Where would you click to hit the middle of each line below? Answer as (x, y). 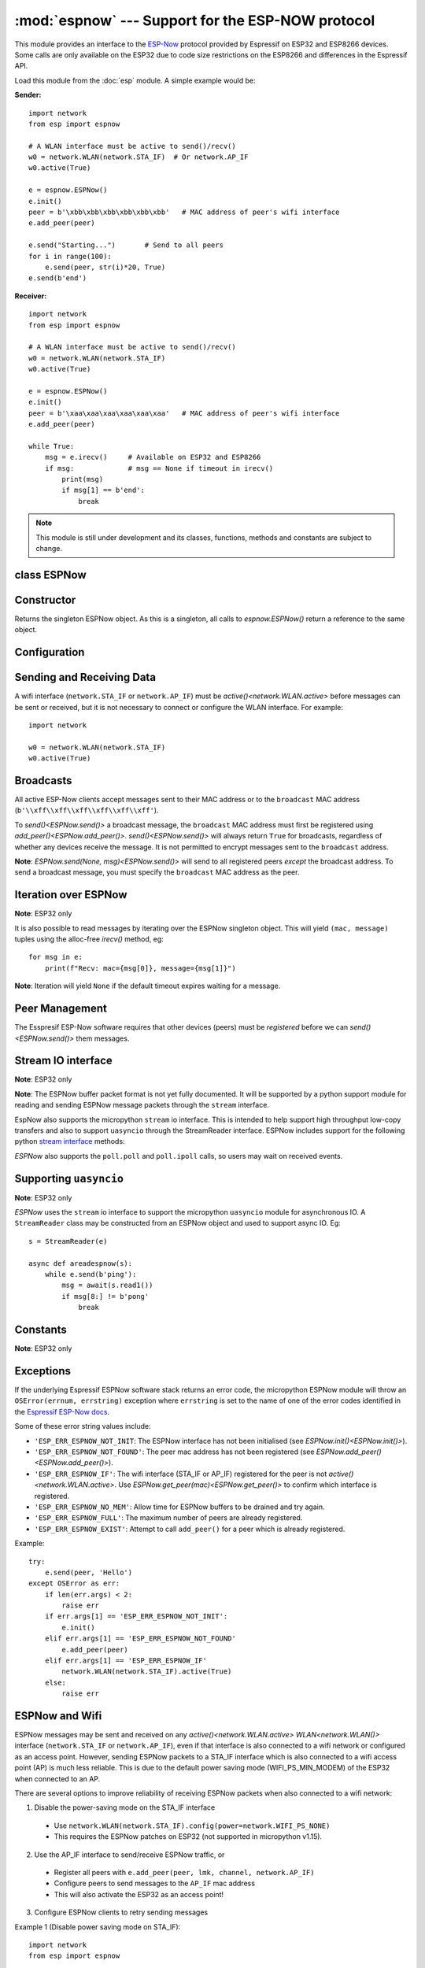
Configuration (50, 652)
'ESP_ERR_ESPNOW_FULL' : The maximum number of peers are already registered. (168, 1518)
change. (49, 548)
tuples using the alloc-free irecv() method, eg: (89, 939)
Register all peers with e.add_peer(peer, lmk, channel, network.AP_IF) (184, 1872)
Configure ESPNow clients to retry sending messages (121, 1912)
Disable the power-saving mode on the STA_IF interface (125, 1807)
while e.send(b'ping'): (91, 1274)
